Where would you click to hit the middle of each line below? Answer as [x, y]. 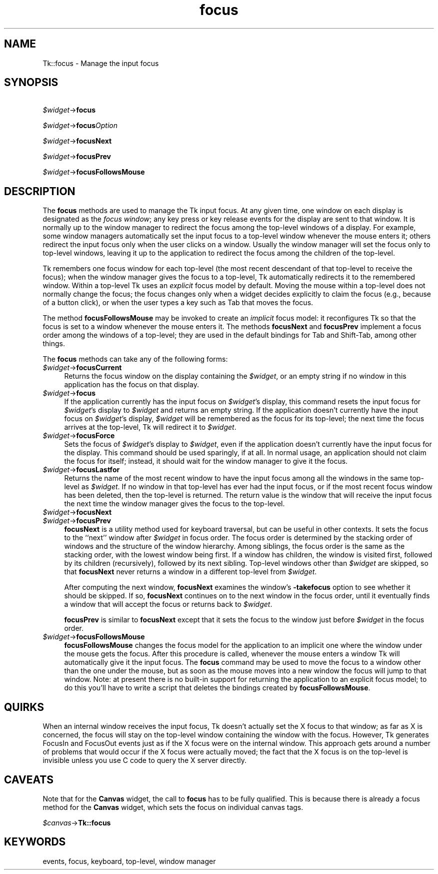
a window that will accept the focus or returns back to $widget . [168, 604]
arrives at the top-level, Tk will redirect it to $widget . [150, 427]
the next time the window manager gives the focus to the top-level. [174, 504]
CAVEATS [29, 779]
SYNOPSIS [31, 83]
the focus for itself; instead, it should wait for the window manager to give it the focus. [206, 461]
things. [54, 344]
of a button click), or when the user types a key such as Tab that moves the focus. [178, 303]
